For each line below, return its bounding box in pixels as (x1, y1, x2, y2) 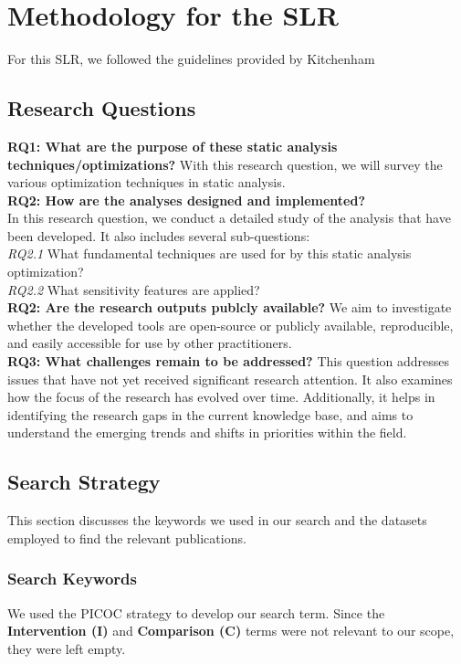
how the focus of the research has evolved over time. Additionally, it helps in (7, 387, 435, 406)
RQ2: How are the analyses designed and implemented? (7, 190, 366, 209)
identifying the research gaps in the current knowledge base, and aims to (7, 405, 414, 424)
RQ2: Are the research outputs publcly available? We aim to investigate (7, 298, 452, 317)
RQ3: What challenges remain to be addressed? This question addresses (7, 352, 450, 371)
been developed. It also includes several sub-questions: (7, 226, 310, 245)
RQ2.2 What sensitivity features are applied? (7, 279, 260, 299)
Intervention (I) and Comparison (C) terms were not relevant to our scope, (7, 621, 455, 640)
